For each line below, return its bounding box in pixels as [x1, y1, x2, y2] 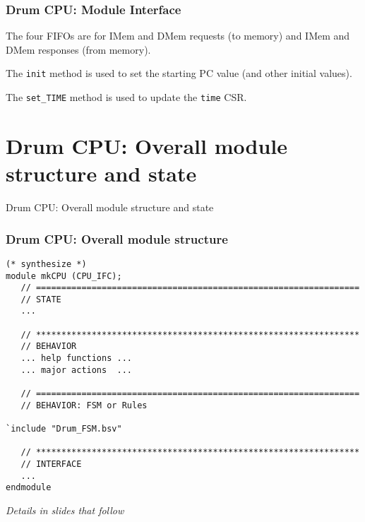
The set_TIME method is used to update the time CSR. [6, 90, 247, 105]
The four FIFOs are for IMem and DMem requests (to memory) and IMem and [6, 28, 350, 43]
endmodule [6, 482, 52, 493]
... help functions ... [20, 353, 132, 364]
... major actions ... [20, 364, 132, 375]
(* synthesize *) [6, 259, 87, 269]
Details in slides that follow [6, 502, 124, 517]
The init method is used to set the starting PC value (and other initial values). [6, 66, 352, 81]
